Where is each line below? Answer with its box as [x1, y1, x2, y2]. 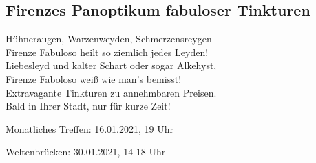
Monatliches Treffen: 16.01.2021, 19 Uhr [6, 121, 173, 136]
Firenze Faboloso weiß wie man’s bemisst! [6, 71, 182, 86]
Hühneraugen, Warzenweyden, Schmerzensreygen [6, 32, 212, 46]
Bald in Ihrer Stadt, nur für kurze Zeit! [6, 99, 171, 113]
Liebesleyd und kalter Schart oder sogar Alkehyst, [6, 58, 217, 73]
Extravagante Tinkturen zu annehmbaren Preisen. [6, 85, 217, 99]
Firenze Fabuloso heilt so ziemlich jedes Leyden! [6, 45, 209, 59]
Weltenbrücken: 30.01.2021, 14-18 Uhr [6, 145, 166, 159]
